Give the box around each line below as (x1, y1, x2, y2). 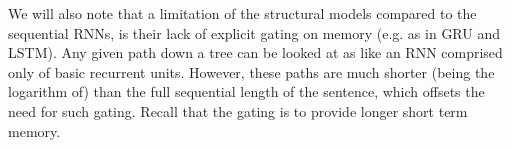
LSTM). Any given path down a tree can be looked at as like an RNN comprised (8, 42, 503, 63)
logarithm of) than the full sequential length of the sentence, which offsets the (8, 81, 485, 102)
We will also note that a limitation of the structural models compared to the (8, 3, 477, 23)
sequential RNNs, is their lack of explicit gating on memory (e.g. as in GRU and (8, 22, 501, 43)
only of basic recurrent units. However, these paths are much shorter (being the (8, 61, 495, 82)
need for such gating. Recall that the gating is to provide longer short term (8, 100, 468, 121)
